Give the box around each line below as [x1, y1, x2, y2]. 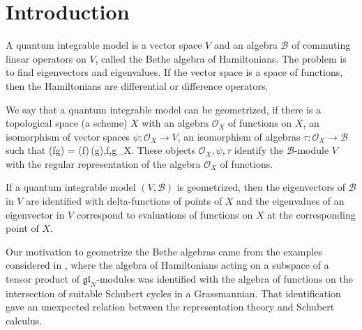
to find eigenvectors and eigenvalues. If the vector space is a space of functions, [6, 65, 343, 79]
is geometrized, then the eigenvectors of [176, 180, 346, 194]
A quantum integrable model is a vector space [6, 38, 202, 52]
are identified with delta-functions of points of [26, 194, 223, 208]
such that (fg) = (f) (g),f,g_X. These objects [6, 143, 196, 157]
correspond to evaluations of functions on [76, 207, 253, 221]
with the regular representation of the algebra [6, 156, 201, 171]
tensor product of [6, 272, 80, 286]
